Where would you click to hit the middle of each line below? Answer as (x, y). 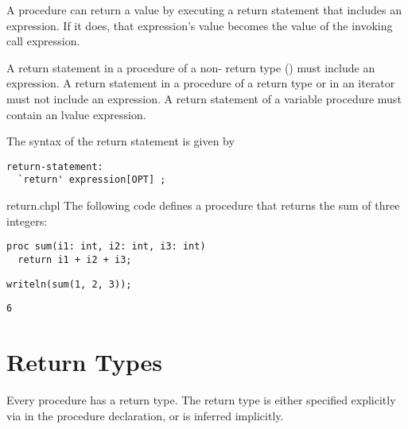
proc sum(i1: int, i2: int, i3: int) (106, 247)
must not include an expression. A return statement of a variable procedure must (204, 98)
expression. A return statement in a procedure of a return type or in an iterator (201, 83)
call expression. (43, 41)
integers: (27, 220)
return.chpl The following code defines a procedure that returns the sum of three (203, 205)
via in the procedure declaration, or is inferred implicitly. (145, 415)
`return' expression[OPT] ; (92, 180)
